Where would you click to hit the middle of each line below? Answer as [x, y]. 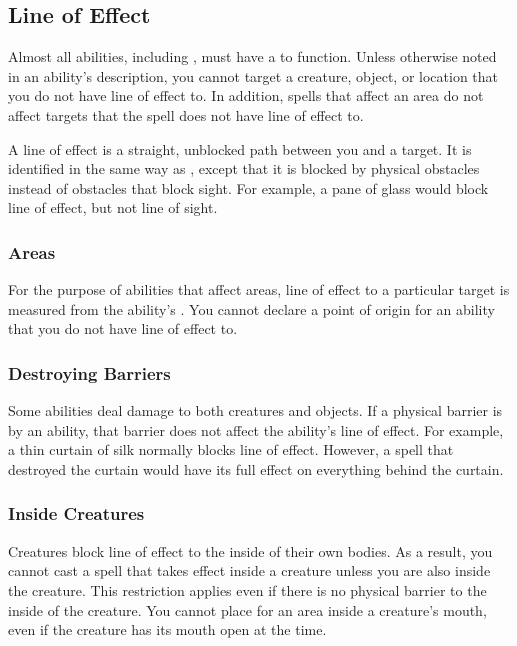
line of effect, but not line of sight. [113, 207]
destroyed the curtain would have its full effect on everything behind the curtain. [256, 468]
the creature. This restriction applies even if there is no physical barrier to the [247, 589]
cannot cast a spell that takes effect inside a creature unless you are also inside [249, 570]
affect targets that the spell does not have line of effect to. [186, 114]
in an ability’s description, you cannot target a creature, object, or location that [253, 75]
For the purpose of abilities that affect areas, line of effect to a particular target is [259, 289]
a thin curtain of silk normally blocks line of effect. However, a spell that [231, 449]
